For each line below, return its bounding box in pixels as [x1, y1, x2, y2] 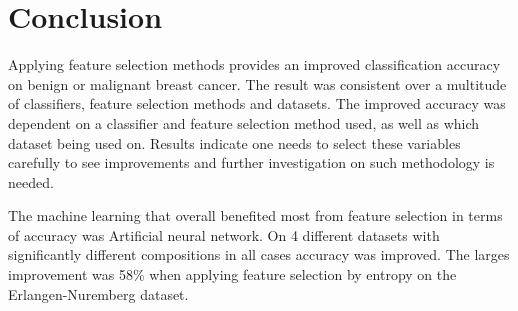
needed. [8, 171, 54, 192]
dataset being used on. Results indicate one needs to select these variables [8, 132, 461, 153]
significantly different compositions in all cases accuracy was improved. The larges [8, 244, 510, 265]
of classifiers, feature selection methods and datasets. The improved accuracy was [8, 93, 506, 114]
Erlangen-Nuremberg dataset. [8, 283, 189, 304]
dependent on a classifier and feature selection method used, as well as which [8, 112, 480, 133]
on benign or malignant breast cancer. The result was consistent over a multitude [8, 73, 507, 94]
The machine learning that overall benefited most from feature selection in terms [8, 205, 503, 226]
